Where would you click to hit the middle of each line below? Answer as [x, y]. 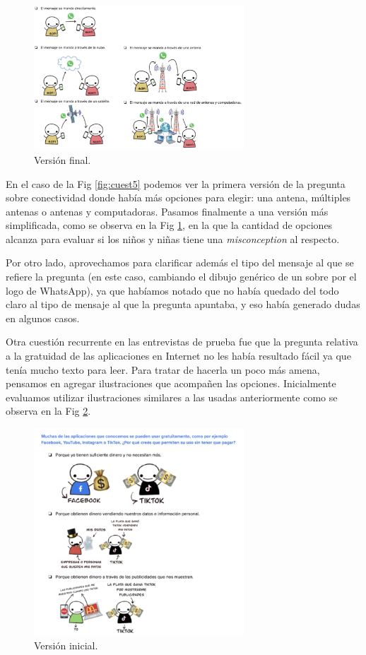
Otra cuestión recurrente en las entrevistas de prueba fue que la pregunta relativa [182, 342]
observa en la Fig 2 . [48, 411]
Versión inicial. [66, 645]
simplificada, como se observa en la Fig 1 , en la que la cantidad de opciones [169, 225]
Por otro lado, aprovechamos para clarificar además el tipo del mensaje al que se [180, 262]
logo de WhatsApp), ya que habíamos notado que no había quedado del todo [172, 290]
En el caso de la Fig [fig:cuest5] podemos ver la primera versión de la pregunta [176, 183]
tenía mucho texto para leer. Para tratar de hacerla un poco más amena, [163, 369]
